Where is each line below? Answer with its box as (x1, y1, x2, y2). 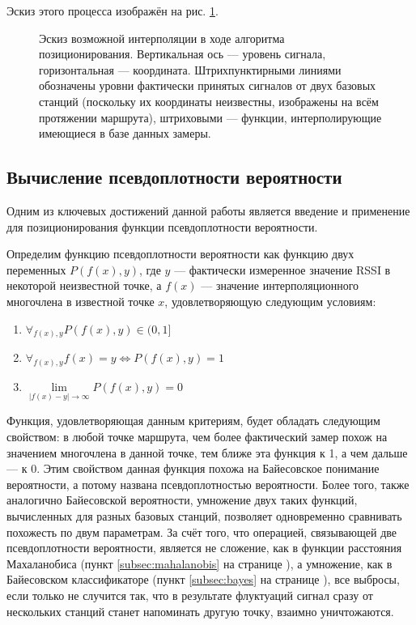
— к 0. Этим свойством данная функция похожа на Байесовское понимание (6, 460, 380, 477)
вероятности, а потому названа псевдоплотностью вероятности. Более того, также (6, 475, 410, 492)
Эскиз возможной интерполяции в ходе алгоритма (39, 29, 285, 46)
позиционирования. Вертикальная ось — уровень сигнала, (39, 45, 326, 62)
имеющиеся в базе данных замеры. (39, 125, 211, 142)
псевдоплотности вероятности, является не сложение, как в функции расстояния (6, 539, 402, 556)
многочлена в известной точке (6, 292, 155, 309)
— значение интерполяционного (201, 277, 359, 294)
